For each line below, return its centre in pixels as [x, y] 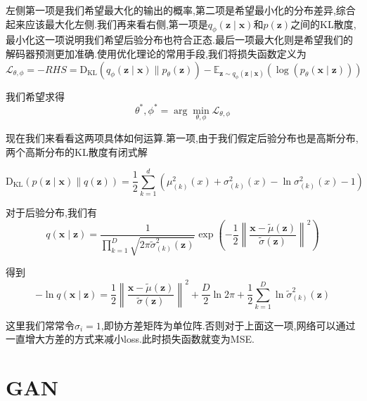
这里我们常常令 [40, 325]
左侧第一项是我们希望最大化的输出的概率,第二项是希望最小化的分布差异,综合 [181, 10]
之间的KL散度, [323, 24]
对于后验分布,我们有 [51, 212]
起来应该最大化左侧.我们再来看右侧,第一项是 [107, 24]
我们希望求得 [35, 96]
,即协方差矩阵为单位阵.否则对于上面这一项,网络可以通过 [228, 325]
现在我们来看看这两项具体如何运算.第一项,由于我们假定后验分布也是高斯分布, [182, 137]
